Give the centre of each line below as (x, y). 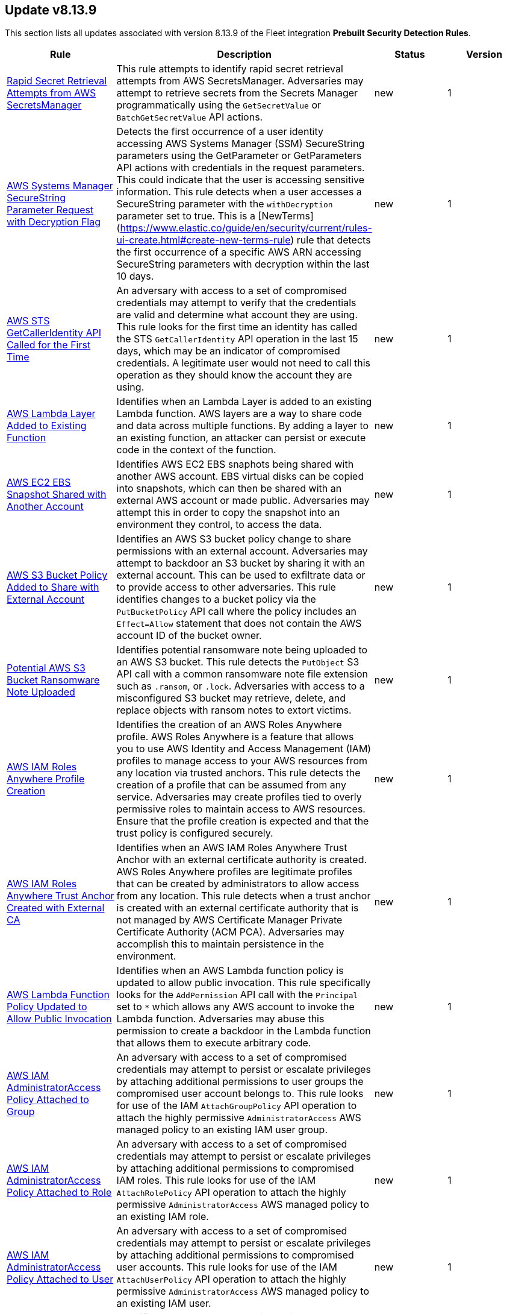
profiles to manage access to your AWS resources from (242, 761)
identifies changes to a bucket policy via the (216, 599)
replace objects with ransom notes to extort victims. (234, 710)
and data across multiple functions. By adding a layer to (243, 426)
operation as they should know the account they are (234, 375)
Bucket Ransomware (53, 680)
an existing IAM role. (163, 1217)
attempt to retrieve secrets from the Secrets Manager (237, 93)
